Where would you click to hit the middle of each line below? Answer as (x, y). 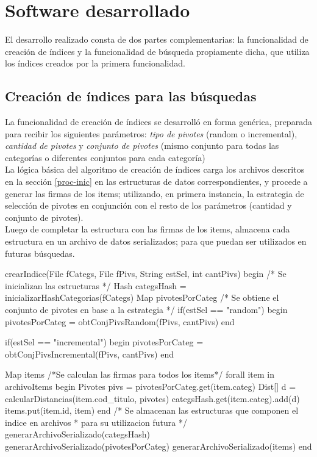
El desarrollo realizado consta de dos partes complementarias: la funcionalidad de (157, 39)
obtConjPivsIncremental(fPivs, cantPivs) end (90, 354)
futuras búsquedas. (40, 253)
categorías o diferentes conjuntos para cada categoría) (105, 157)
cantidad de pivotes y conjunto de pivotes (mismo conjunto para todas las (142, 146)
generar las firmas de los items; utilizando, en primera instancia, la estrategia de (155, 193)
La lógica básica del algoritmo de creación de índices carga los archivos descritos (155, 169)
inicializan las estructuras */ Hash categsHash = (96, 285)
